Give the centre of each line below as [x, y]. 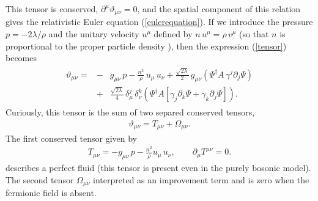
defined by [173, 34]
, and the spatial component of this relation [219, 9]
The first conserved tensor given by [71, 138]
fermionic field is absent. [51, 193]
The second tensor [40, 179]
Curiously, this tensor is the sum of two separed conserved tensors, [130, 112]
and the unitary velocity [94, 34]
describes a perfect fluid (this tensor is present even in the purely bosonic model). [158, 167]
